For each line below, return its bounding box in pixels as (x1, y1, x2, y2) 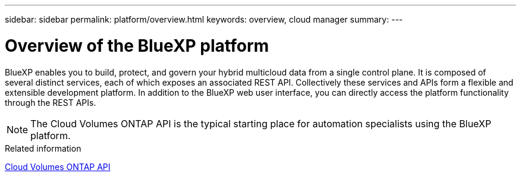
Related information (5, 143, 81, 153)
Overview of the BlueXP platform (5, 35, 269, 56)
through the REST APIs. (5, 97, 96, 108)
